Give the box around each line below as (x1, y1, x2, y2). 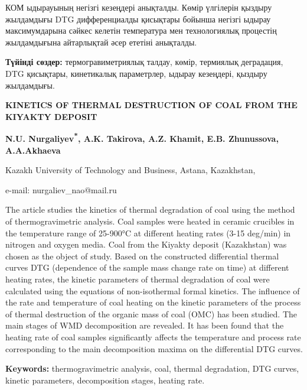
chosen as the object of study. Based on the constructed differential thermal (5, 249, 279, 262)
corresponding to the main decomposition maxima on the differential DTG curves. (5, 342, 303, 355)
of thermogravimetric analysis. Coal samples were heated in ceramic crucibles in (5, 214, 295, 227)
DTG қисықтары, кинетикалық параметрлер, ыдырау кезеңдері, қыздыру (5, 67, 267, 79)
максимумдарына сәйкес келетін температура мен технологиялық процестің (5, 24, 277, 37)
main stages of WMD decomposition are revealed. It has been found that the (5, 319, 284, 331)
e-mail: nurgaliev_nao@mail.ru (5, 183, 117, 196)
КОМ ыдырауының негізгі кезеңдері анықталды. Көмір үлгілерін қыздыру (5, 1, 272, 13)
